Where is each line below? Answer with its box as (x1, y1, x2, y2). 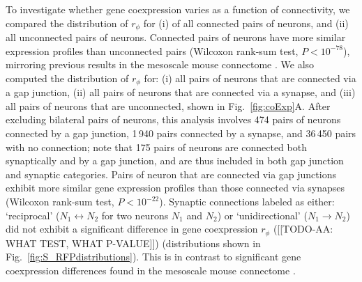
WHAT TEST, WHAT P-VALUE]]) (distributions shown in (6, 235, 261, 250)
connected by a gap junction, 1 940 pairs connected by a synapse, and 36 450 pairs (6, 126, 356, 141)
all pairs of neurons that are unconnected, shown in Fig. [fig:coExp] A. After (6, 98, 331, 113)
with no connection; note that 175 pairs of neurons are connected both (6, 139, 307, 154)
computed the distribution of (6, 70, 129, 85)
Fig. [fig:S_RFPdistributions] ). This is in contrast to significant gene (6, 249, 301, 264)
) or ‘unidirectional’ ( (217, 207, 308, 222)
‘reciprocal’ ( (6, 207, 60, 222)
